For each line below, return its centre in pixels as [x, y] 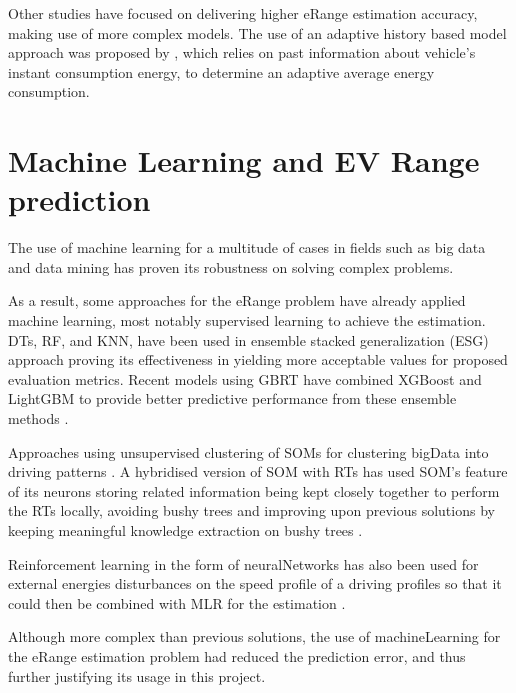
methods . [38, 418]
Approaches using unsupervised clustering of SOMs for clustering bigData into [248, 451]
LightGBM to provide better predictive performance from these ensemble [232, 398]
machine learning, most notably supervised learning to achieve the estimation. [247, 320]
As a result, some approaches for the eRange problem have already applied [237, 300]
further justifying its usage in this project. [137, 675]
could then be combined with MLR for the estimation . [177, 602]
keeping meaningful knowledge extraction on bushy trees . [185, 530]
